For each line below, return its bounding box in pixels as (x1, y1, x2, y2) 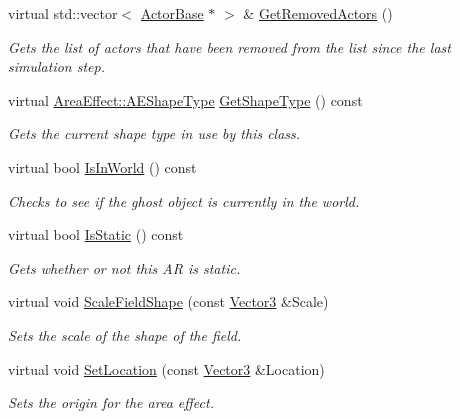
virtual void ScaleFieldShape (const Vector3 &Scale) (8, 291, 329, 312)
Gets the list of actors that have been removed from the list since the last (8, 36, 451, 57)
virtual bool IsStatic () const (8, 224, 184, 245)
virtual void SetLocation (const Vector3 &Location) (8, 358, 325, 379)
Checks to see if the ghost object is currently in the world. (8, 190, 360, 211)
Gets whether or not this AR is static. (8, 257, 241, 278)
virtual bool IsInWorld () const (8, 156, 197, 177)
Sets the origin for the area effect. (8, 392, 214, 413)
